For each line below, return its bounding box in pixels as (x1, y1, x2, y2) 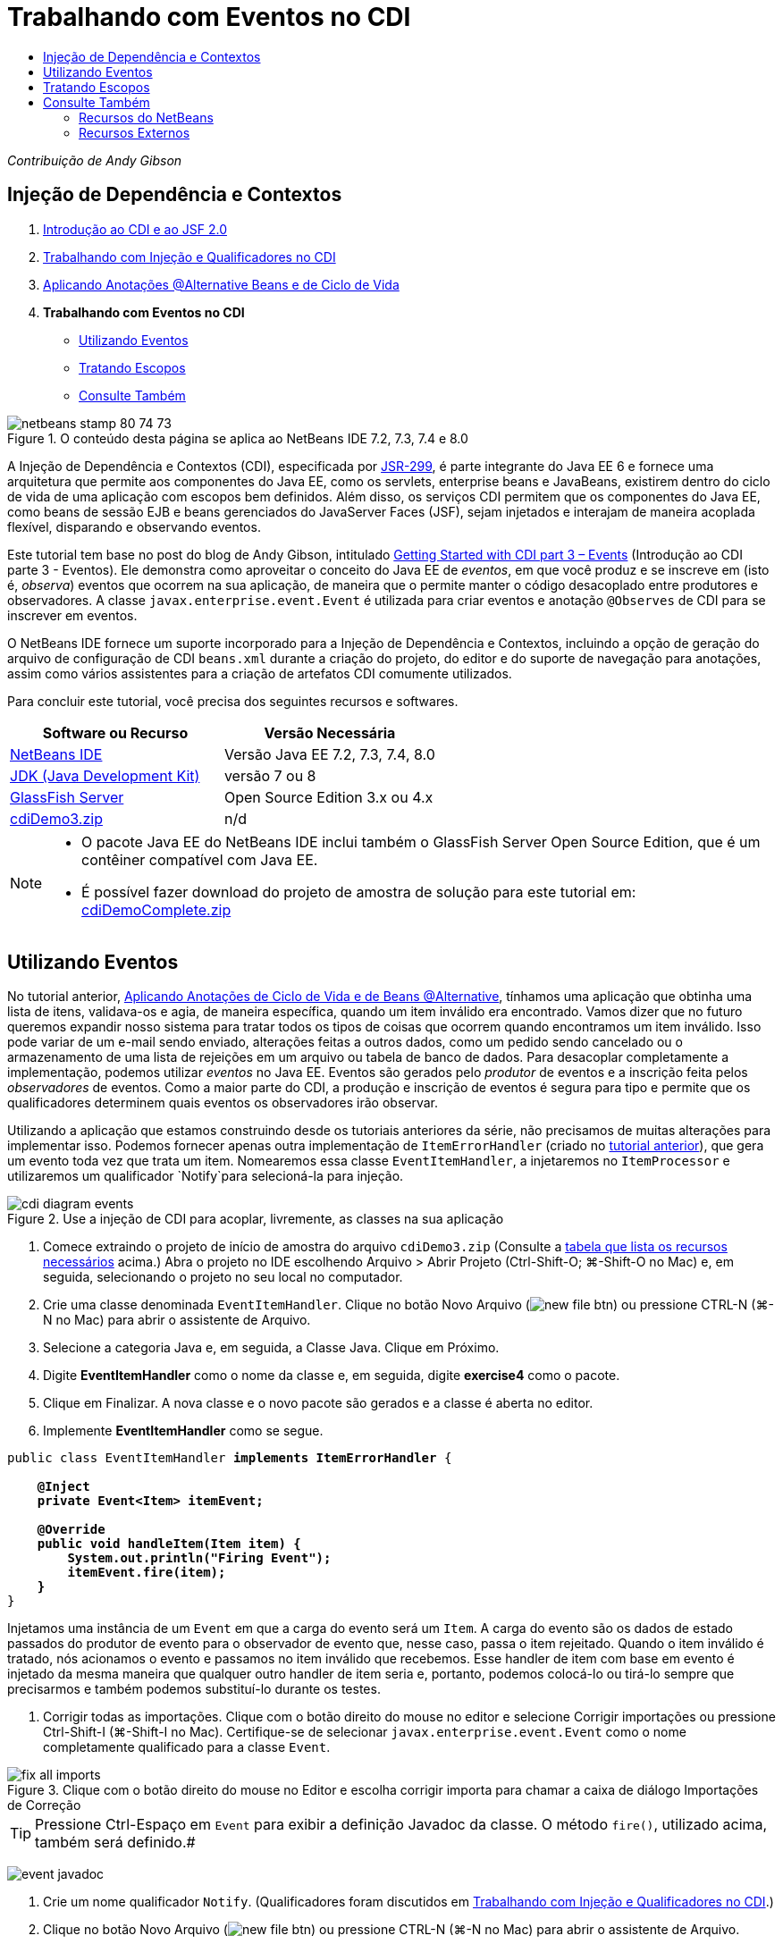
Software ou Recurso (42, 723, 189, 742)
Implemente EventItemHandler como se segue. (43, 1423, 324, 1439)
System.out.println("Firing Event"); (67, 1551, 332, 1566)
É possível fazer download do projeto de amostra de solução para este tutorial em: (81, 882, 636, 901)
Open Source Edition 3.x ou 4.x (223, 787, 434, 806)
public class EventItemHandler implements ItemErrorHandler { (7, 1451, 452, 1466)
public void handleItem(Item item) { (37, 1536, 301, 1552)
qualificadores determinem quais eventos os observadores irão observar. (7, 1095, 439, 1111)
